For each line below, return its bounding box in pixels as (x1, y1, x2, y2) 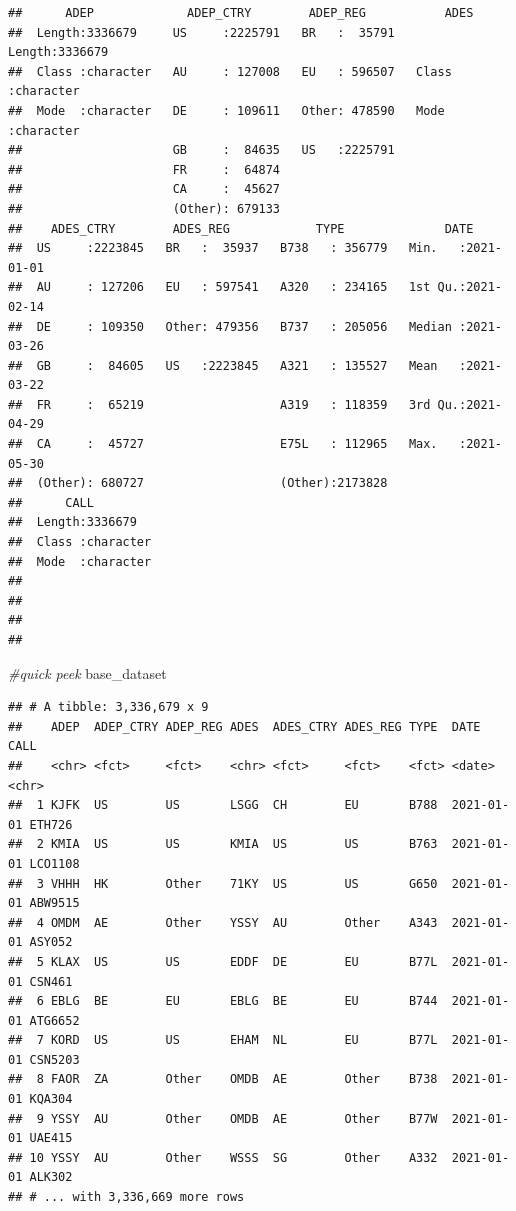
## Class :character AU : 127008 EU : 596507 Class (8, 64, 452, 79)
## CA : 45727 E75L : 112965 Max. (8, 437, 438, 452)
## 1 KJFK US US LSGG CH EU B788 (8, 798, 438, 813)
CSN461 (29, 974, 73, 989)
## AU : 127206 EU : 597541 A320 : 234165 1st (8, 280, 431, 295)
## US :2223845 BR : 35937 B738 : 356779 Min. (8, 241, 438, 256)
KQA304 (29, 1092, 73, 1107)
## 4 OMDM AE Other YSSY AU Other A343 (8, 915, 438, 930)
